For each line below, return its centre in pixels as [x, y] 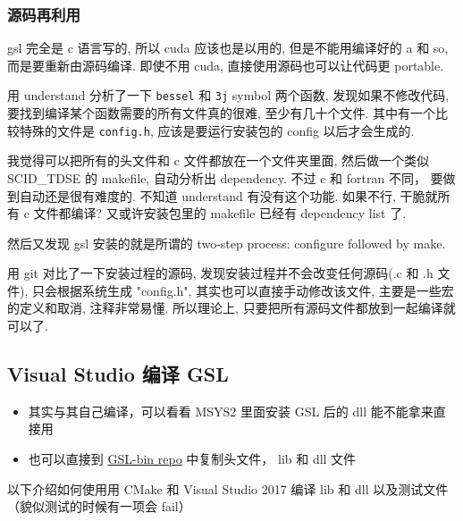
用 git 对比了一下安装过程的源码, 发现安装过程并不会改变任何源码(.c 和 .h [220, 273]
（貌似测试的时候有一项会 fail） [99, 506]
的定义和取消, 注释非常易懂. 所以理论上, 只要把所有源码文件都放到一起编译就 [231, 308]
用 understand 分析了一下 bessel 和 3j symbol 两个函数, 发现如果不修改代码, [228, 95]
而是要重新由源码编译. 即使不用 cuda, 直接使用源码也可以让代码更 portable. [226, 65]
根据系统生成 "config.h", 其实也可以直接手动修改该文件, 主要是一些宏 [255, 290]
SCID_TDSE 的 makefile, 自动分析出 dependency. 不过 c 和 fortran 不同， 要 [225, 177]
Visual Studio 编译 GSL [118, 374]
